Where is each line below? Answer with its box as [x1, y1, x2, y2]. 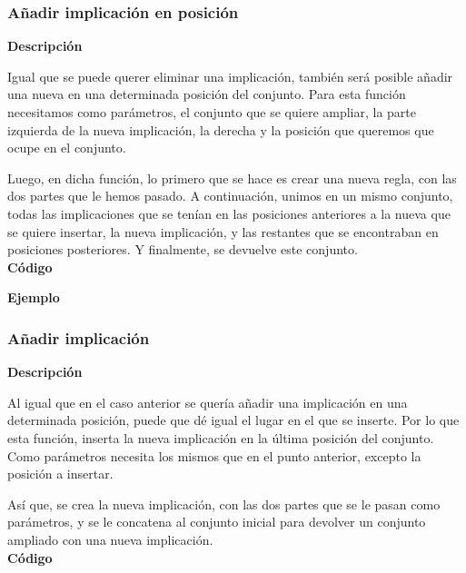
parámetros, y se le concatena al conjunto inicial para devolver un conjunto [7, 512, 426, 531]
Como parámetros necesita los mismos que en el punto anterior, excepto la [7, 446, 421, 465]
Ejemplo [7, 288, 60, 307]
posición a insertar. [7, 464, 114, 483]
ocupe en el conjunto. [7, 138, 126, 157]
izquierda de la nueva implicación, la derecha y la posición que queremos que [7, 120, 434, 139]
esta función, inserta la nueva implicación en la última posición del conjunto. [7, 428, 434, 447]
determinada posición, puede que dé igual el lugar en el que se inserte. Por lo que [7, 410, 460, 430]
